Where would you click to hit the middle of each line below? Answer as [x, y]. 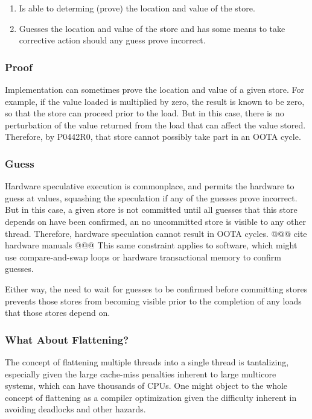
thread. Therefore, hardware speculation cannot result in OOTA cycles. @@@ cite [156, 233]
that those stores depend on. [58, 313]
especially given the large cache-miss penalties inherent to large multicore [141, 373]
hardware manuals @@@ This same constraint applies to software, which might [151, 245]
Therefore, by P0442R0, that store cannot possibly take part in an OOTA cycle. [153, 137]
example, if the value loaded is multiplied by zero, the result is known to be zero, [155, 101]
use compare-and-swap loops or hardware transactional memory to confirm [143, 257]
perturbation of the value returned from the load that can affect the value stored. [155, 124]
